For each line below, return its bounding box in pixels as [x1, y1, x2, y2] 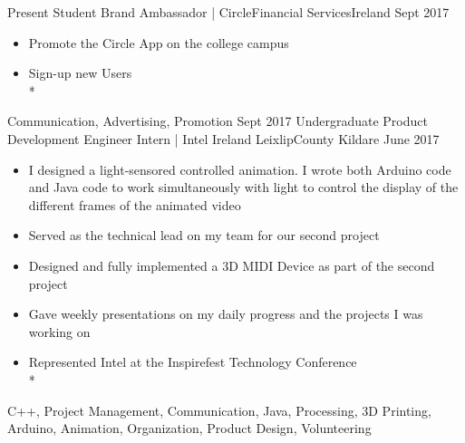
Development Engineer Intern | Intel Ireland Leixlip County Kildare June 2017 [7, 129, 440, 148]
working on [28, 322, 91, 341]
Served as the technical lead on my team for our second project [28, 226, 380, 245]
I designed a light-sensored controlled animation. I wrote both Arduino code [28, 159, 451, 178]
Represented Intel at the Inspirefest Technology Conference [28, 352, 357, 371]
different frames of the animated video [28, 195, 241, 214]
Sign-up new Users [28, 63, 132, 82]
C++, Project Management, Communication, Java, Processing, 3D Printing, [7, 400, 431, 419]
